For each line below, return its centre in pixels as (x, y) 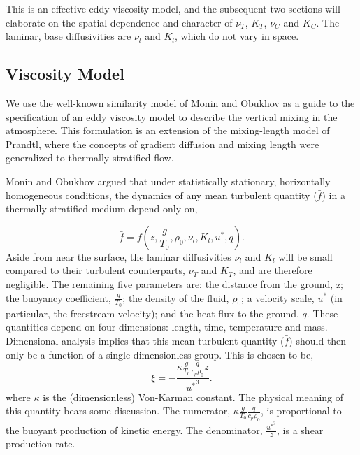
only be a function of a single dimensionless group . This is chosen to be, (160, 354)
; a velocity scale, (278, 297)
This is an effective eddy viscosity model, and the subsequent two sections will (173, 8)
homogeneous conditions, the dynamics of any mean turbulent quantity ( (161, 195)
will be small (305, 256)
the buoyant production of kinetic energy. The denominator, (134, 429)
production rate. (41, 443)
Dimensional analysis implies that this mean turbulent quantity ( (145, 340)
